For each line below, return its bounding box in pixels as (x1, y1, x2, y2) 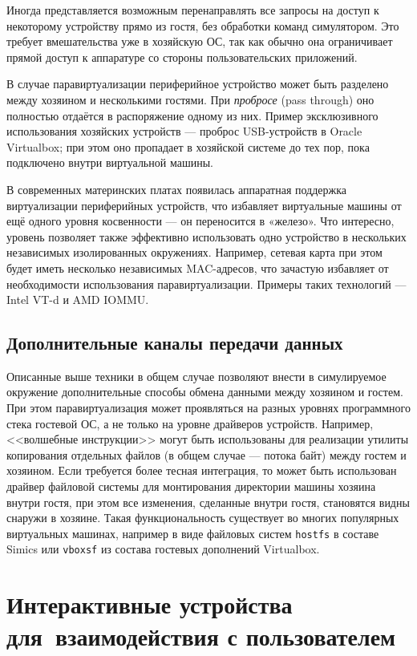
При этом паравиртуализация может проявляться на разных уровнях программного (6, 399, 411, 416)
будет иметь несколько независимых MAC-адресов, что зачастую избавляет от (6, 259, 389, 276)
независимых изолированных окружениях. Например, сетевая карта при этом (6, 244, 383, 261)
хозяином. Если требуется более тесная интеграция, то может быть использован (6, 462, 397, 479)
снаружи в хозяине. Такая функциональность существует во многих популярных (6, 509, 399, 526)
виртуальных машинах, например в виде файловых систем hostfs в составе (6, 524, 379, 541)
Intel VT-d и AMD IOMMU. (6, 291, 149, 308)
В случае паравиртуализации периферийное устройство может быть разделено (6, 75, 389, 92)
